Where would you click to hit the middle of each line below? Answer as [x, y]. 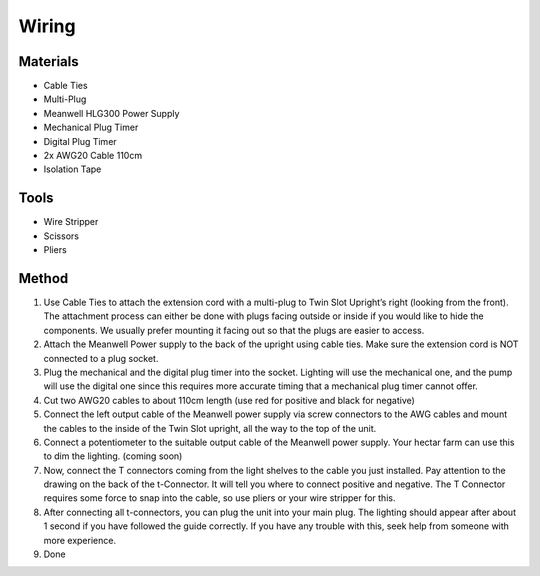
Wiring [47, 26]
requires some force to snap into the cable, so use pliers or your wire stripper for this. [219, 498]
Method [43, 278]
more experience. [80, 540]
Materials [48, 61]
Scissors [61, 236]
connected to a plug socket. [101, 358]
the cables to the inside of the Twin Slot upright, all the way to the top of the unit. [210, 428]
